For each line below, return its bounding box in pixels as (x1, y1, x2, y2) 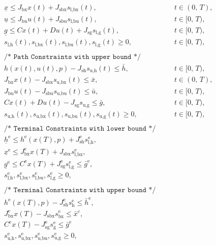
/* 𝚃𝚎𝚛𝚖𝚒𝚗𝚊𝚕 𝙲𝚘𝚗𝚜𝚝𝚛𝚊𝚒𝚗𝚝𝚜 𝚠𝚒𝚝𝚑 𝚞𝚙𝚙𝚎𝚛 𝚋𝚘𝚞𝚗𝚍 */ (4, 187, 156, 194)
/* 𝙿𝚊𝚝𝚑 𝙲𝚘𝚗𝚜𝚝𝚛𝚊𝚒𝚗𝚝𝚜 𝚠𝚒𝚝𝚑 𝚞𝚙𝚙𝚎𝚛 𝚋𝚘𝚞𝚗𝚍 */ (4, 53, 141, 60)
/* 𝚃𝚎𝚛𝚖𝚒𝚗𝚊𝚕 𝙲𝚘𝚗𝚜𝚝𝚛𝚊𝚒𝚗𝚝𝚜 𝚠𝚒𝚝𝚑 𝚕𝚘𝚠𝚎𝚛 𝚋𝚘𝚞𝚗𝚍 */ (4, 125, 156, 133)
